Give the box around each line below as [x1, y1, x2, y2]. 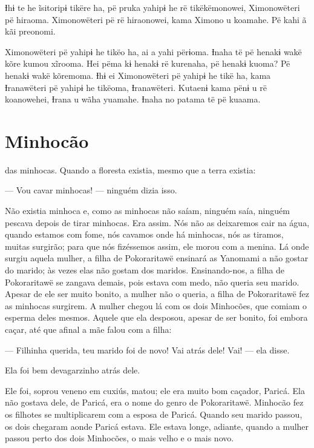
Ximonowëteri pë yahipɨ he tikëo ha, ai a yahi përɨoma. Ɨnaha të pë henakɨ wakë [5, 45, 302, 58]
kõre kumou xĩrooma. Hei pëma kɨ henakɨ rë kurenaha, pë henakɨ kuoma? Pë [5, 57, 290, 70]
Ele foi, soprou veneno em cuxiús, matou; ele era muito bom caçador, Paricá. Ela [5, 384, 305, 396]
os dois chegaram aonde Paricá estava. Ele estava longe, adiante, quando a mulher [5, 420, 309, 432]
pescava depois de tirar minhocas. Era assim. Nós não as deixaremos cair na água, [5, 216, 310, 229]
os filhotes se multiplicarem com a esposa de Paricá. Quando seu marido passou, [5, 407, 303, 420]
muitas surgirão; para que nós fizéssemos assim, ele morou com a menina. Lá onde [5, 239, 309, 252]
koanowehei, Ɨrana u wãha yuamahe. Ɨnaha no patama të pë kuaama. [5, 93, 261, 105]
